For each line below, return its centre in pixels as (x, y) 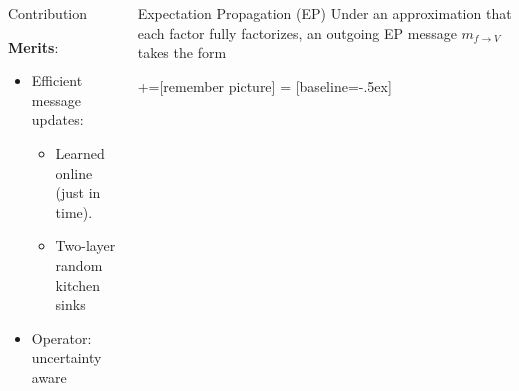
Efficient (57, 80)
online (74, 172)
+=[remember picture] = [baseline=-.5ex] (264, 85)
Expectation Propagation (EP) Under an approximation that (324, 13)
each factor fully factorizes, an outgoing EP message (297, 32)
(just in (78, 192)
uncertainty (66, 357)
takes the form (182, 52)
